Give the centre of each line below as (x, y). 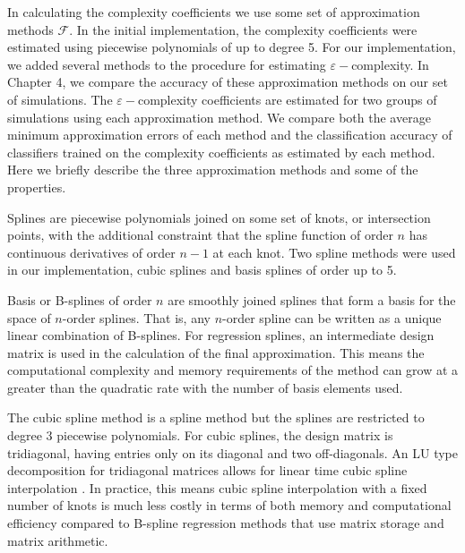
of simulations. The (60, 99)
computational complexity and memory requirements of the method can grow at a (233, 370)
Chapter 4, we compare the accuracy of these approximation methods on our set (228, 82)
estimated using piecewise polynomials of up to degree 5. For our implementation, (232, 47)
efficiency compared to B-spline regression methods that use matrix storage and (226, 523)
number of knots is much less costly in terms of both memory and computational (229, 505)
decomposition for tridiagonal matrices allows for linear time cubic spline (207, 470)
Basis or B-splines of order (80, 299)
